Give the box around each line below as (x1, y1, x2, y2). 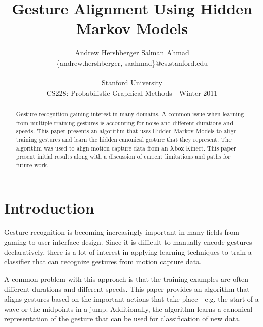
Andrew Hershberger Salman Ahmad (75, 47, 189, 58)
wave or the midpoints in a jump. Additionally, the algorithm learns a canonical (4, 303, 253, 314)
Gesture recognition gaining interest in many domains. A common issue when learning (16, 110, 244, 118)
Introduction (4, 197, 94, 218)
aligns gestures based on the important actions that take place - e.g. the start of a (4, 293, 259, 304)
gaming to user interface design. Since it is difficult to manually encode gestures (4, 236, 252, 247)
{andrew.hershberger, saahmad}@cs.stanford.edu (56, 57, 208, 68)
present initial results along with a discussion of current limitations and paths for (16, 152, 231, 161)
